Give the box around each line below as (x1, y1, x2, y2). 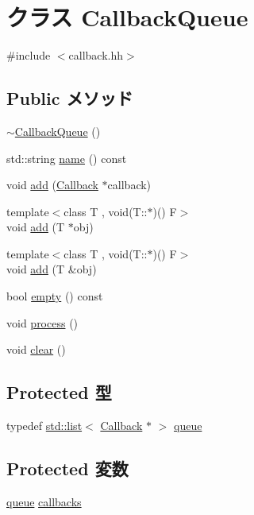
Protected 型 (6, 380, 112, 405)
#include (6, 47, 51, 64)
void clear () (6, 341, 66, 358)
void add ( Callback (6, 176, 98, 193)
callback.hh (68, 47, 124, 64)
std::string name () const (6, 149, 127, 166)
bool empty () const (6, 288, 103, 304)
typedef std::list (6, 417, 83, 434)
